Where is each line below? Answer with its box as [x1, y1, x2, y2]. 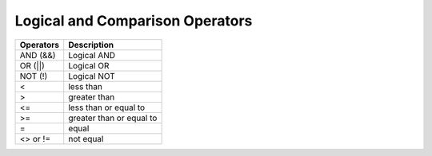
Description [68, 39, 114, 50]
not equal [68, 133, 104, 144]
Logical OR [68, 60, 110, 71]
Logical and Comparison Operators [14, 12, 253, 29]
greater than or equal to [68, 112, 158, 123]
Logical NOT [68, 70, 115, 81]
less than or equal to [68, 102, 146, 113]
